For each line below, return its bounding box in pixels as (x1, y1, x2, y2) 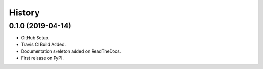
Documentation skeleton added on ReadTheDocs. (21, 48, 121, 54)
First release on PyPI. (21, 55, 64, 61)
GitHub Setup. (21, 35, 50, 41)
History (9, 7, 40, 18)
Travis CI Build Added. (21, 41, 66, 47)
